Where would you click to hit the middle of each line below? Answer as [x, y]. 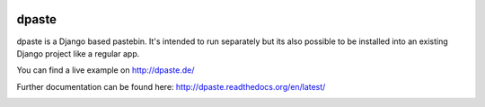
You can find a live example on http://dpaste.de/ [106, 70]
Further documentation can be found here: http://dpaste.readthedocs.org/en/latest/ [171, 86]
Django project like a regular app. [78, 53]
